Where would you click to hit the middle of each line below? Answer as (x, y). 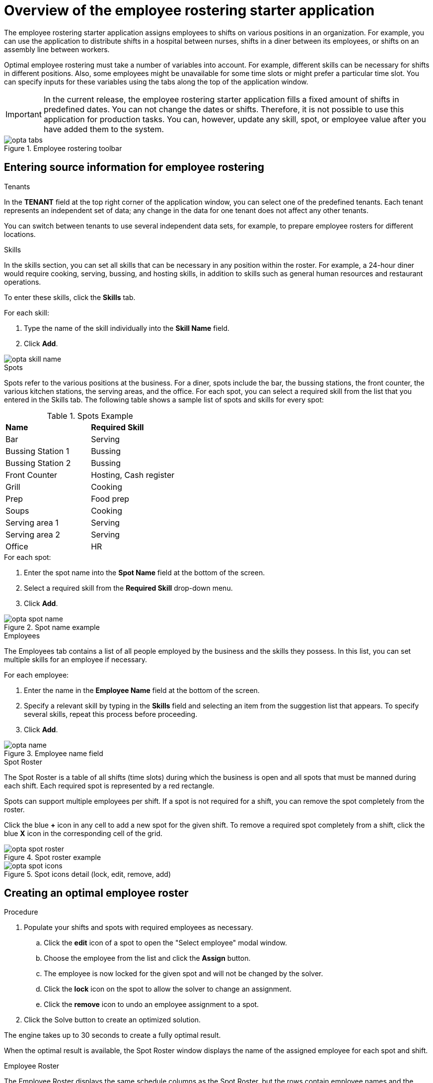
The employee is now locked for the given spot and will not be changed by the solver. (183, 974)
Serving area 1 (32, 522)
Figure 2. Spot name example (52, 627)
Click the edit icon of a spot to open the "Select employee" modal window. (166, 943)
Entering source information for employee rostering (134, 167)
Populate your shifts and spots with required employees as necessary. (139, 928)
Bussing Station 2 (38, 463)
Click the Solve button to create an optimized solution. (112, 1020)
